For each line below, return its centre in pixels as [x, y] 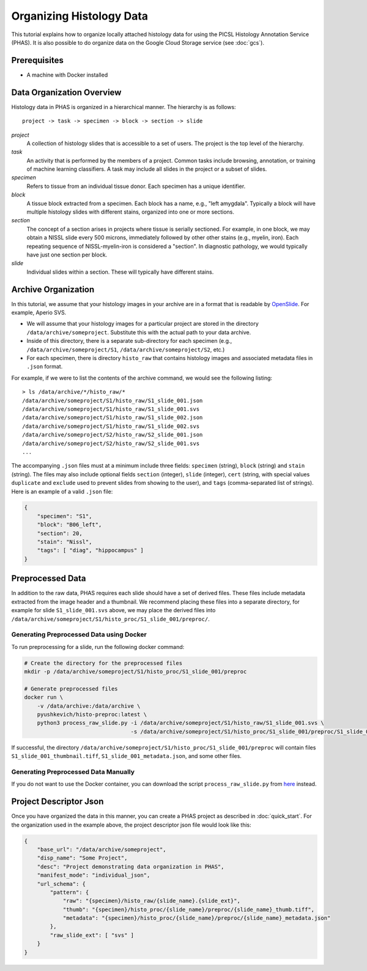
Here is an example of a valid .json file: [62, 491]
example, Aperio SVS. [39, 313]
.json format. [45, 367]
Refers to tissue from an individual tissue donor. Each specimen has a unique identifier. [136, 186]
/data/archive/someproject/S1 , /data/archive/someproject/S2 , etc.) [126, 350]
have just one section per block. [67, 255]
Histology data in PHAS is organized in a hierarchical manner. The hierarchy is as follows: [124, 107]
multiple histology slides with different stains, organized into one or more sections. [131, 212]
